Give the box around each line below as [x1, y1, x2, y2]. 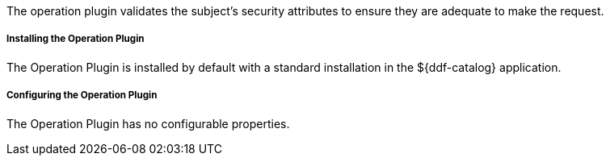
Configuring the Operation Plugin [6, 89, 158, 102]
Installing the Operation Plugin [6, 33, 145, 45]
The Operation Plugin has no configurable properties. [6, 116, 290, 131]
